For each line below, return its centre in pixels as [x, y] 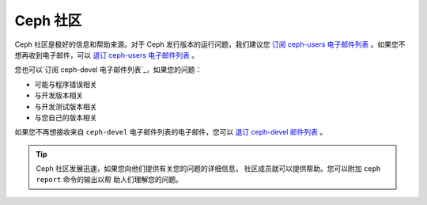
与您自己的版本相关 [66, 117]
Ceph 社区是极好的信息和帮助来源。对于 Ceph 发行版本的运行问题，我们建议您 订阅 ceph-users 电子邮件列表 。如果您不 [210, 44]
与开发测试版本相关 [66, 106]
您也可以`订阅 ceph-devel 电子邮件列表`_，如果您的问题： [108, 70]
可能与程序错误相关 [66, 84]
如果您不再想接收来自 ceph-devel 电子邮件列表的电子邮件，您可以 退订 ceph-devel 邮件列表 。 [171, 132]
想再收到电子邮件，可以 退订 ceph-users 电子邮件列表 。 [107, 55]
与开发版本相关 [59, 96]
